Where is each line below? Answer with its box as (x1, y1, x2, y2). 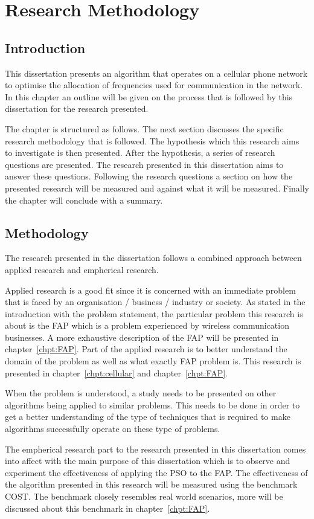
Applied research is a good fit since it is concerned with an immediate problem (5, 283, 296, 296)
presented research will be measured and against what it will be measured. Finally (5, 181, 309, 194)
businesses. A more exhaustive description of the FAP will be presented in (5, 330, 279, 343)
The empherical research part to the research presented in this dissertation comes (5, 442, 306, 455)
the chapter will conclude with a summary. (5, 193, 163, 206)
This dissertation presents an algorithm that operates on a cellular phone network (5, 66, 308, 79)
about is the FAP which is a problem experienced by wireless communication (5, 319, 289, 332)
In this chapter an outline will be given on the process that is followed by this (5, 90, 293, 103)
